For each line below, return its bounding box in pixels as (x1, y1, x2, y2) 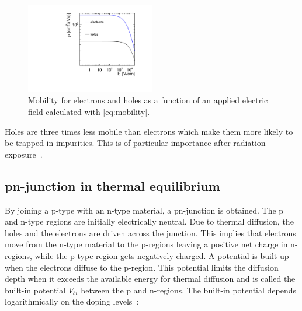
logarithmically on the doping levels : (5, 295, 139, 307)
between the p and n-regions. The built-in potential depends (81, 284, 297, 296)
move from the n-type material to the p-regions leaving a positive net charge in (5, 238, 288, 250)
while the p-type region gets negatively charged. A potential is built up (34, 249, 289, 261)
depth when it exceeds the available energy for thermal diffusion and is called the (5, 272, 296, 285)
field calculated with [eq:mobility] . (28, 106, 150, 118)
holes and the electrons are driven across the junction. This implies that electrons (5, 226, 296, 239)
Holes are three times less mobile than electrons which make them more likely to (5, 125, 293, 137)
